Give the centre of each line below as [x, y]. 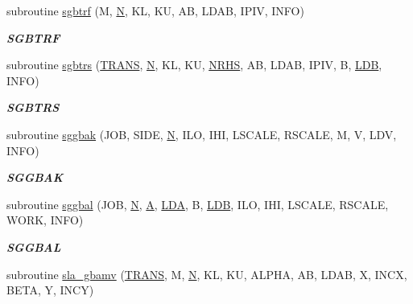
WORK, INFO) [45, 220]
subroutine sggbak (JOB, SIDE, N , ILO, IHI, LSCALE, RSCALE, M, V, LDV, [202, 134]
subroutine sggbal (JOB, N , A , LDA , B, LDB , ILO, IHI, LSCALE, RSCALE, [198, 204]
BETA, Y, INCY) [50, 290]
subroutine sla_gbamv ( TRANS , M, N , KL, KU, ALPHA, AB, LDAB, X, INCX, [207, 274]
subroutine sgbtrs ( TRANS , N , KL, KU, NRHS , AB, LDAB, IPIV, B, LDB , [194, 65]
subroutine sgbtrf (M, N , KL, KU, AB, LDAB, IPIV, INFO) [155, 10]
